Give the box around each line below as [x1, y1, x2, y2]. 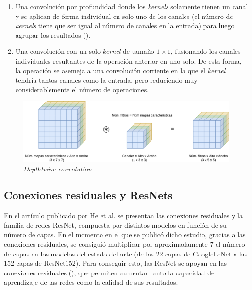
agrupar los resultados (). [15, 30, 91, 40]
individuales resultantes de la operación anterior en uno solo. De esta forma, [15, 55, 242, 66]
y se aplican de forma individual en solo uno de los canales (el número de [15, 11, 233, 21]
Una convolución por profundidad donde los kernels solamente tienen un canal [15, 1, 248, 11]
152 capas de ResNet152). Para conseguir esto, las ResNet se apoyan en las [4, 258, 227, 268]
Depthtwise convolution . [23, 164, 94, 174]
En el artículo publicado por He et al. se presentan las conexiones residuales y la [4, 210, 243, 221]
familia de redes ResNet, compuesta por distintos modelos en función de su [4, 220, 227, 230]
